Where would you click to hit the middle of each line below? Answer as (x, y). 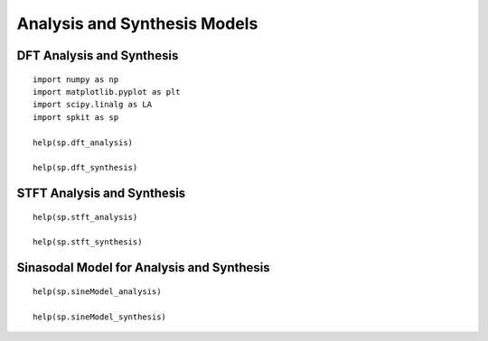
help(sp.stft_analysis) (85, 217)
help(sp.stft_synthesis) (88, 242)
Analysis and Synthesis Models (137, 23)
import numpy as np (76, 79)
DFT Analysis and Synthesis (98, 55)
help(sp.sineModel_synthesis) (100, 317)
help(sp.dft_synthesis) (85, 168)
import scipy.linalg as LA (93, 105)
